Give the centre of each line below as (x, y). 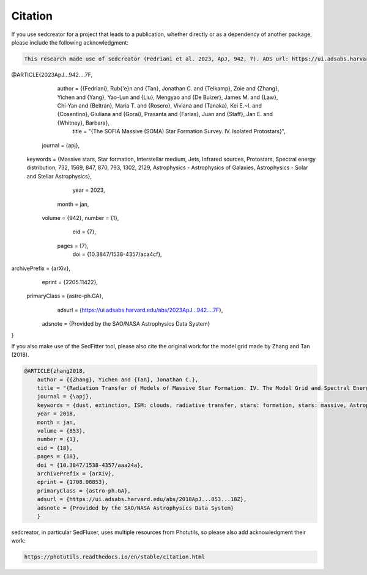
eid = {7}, (84, 232)
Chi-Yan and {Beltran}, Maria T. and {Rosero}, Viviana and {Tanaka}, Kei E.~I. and (160, 106)
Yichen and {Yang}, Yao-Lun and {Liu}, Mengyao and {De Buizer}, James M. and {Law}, (168, 97)
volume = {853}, (61, 431)
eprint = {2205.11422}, (70, 282)
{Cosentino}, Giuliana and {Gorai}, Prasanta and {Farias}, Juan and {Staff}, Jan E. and (165, 114)
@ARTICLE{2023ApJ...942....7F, (52, 75)
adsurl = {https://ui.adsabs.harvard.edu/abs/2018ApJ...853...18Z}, (142, 499)
